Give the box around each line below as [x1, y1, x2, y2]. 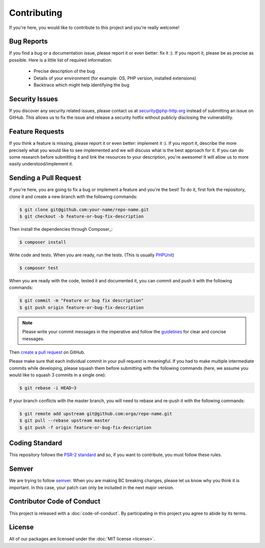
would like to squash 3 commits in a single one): [9, 372, 106, 378]
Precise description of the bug [33, 68, 95, 74]
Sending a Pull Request [9, 174, 81, 182]
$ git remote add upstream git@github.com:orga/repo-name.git [19, 411, 172, 417]
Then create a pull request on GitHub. [9, 349, 85, 355]
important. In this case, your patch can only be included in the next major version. [9, 484, 174, 491]
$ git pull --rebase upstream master [19, 418, 110, 423]
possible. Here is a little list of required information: [9, 57, 112, 63]
